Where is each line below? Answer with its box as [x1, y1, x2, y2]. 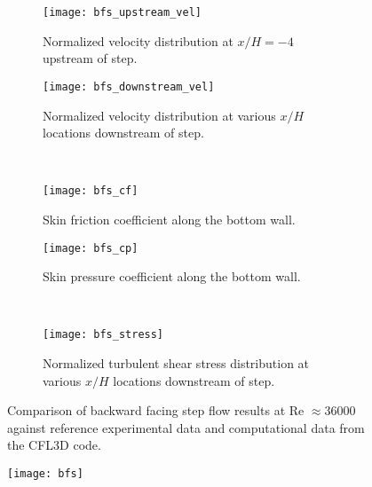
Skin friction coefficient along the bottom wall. [43, 209, 296, 228]
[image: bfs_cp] [43, 241, 139, 255]
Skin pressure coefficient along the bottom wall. [43, 267, 301, 286]
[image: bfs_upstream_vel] [43, 6, 202, 19]
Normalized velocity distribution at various [43, 106, 276, 124]
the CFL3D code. [7, 436, 101, 454]
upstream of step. [43, 49, 138, 67]
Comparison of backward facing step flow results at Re [7, 401, 305, 420]
